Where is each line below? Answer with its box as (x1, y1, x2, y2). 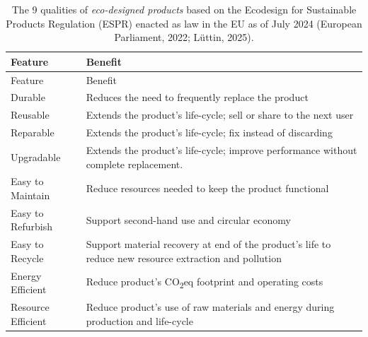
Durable (11, 90, 45, 105)
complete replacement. (86, 156, 183, 171)
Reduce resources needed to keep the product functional (86, 181, 329, 196)
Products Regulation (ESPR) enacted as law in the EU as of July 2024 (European (6, 16, 362, 30)
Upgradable (11, 149, 61, 164)
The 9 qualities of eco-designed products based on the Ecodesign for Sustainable (11, 2, 357, 16)
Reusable (11, 107, 50, 122)
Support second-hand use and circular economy (86, 212, 291, 227)
